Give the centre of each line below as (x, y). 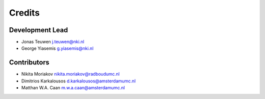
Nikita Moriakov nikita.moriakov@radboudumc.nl (70, 74)
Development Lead (39, 30)
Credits (25, 13)
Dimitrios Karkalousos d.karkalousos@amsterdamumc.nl (79, 81)
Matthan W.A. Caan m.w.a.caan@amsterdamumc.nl (73, 88)
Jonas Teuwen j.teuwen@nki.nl (53, 42)
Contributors (29, 63)
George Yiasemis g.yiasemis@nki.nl (57, 48)
